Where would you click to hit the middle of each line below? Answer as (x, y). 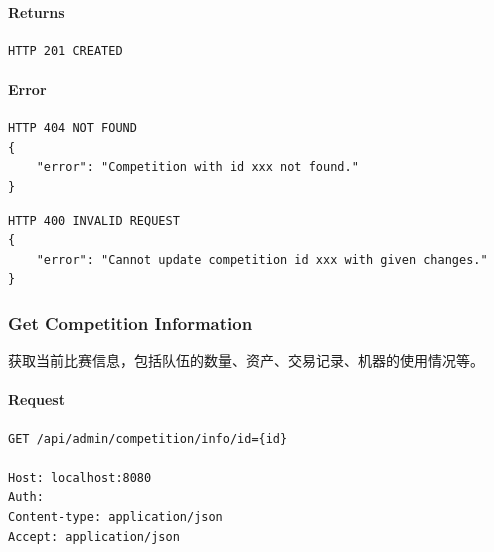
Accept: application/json (94, 536)
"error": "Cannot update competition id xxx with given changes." (262, 259)
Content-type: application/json (115, 516)
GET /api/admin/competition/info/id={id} (148, 438)
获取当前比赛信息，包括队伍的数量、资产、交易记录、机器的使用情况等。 (246, 360)
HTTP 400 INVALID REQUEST (94, 220)
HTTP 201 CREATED (65, 50)
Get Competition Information (130, 322)
